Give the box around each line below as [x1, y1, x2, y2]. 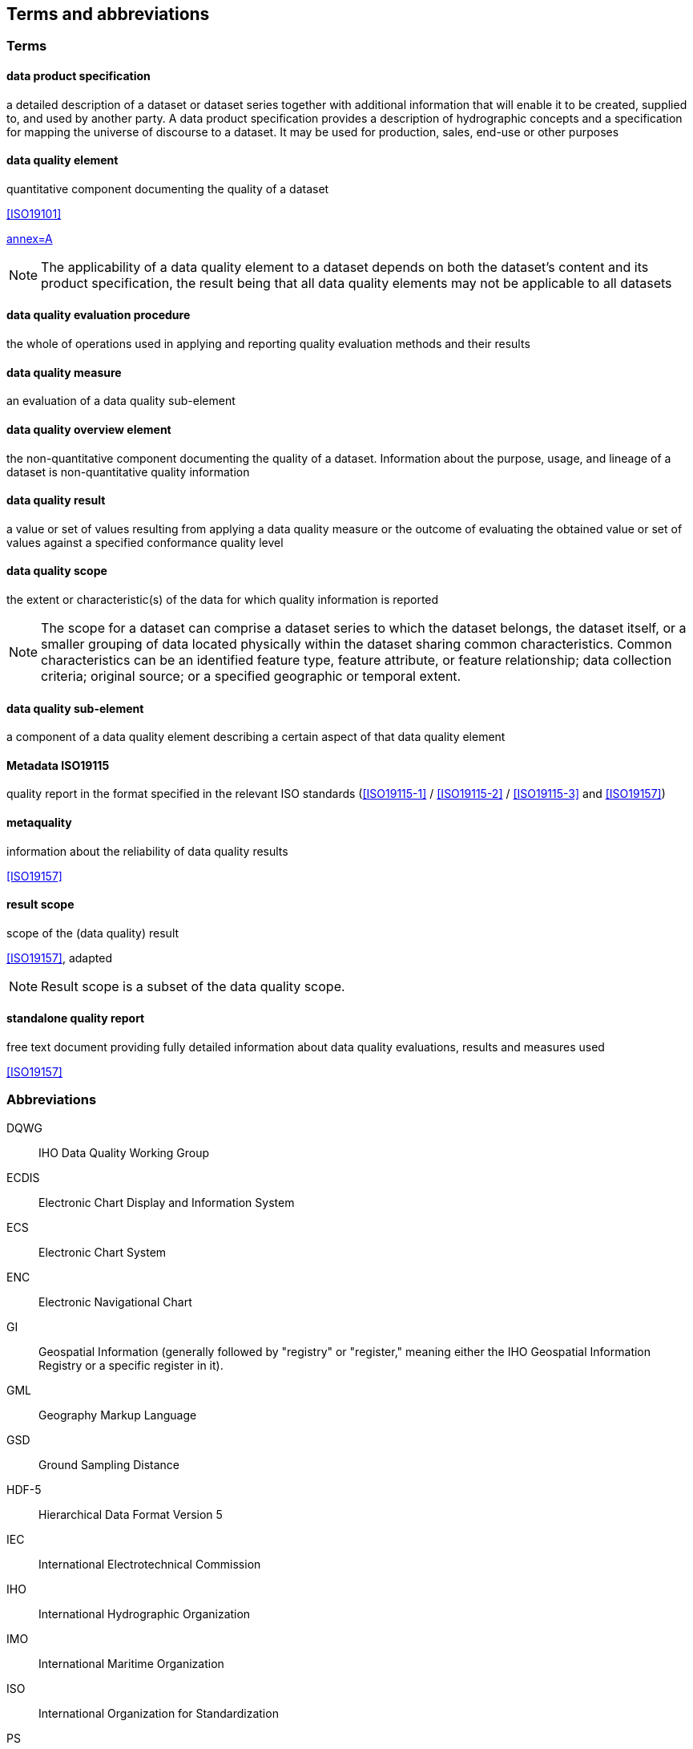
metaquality [6, 816, 72, 829]
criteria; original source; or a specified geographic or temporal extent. [41, 667, 461, 684]
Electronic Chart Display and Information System [38, 1195, 295, 1209]
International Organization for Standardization [38, 1706, 279, 1720]
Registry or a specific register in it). [38, 1358, 224, 1372]
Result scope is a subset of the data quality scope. [41, 978, 345, 994]
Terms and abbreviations [6, 4, 210, 24]
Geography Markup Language [38, 1407, 197, 1422]
